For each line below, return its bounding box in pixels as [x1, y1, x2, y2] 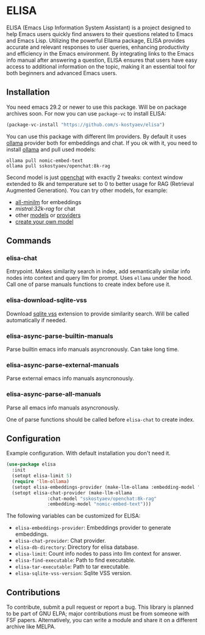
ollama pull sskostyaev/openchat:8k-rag [6, 163, 111, 169]
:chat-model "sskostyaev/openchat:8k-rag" [47, 496, 157, 502]
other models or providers [15, 211, 81, 219]
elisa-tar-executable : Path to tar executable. [15, 563, 130, 570]
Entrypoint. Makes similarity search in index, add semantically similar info [6, 268, 190, 275]
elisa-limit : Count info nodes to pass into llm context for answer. [15, 550, 182, 557]
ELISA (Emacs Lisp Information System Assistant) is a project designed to [6, 24, 191, 31]
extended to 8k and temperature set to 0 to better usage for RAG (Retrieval [6, 180, 194, 187]
